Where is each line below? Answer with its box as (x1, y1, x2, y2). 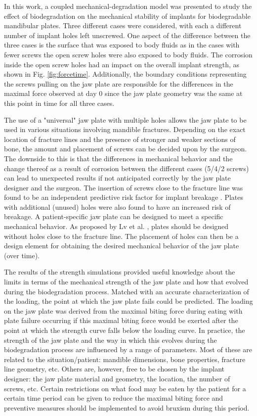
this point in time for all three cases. (4, 97, 115, 108)
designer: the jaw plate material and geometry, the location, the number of (4, 373, 230, 383)
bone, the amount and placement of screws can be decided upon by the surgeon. (4, 143, 247, 154)
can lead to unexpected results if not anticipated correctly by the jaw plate (4, 173, 231, 183)
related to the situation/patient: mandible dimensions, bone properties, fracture (4, 354, 246, 364)
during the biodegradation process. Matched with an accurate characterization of (4, 286, 249, 296)
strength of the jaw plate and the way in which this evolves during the (4, 334, 217, 345)
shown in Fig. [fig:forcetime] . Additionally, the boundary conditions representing (4, 69, 247, 79)
